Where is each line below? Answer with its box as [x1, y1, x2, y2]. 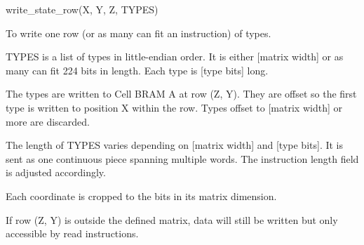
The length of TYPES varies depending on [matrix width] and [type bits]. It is [6, 138, 344, 152]
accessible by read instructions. [6, 226, 139, 241]
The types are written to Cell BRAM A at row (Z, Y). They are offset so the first [6, 86, 357, 101]
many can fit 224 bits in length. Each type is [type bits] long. [6, 62, 269, 77]
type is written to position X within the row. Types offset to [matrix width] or [6, 100, 342, 114]
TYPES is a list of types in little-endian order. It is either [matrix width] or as [6, 49, 344, 64]
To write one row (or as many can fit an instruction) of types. [6, 25, 271, 40]
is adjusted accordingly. [6, 165, 106, 180]
